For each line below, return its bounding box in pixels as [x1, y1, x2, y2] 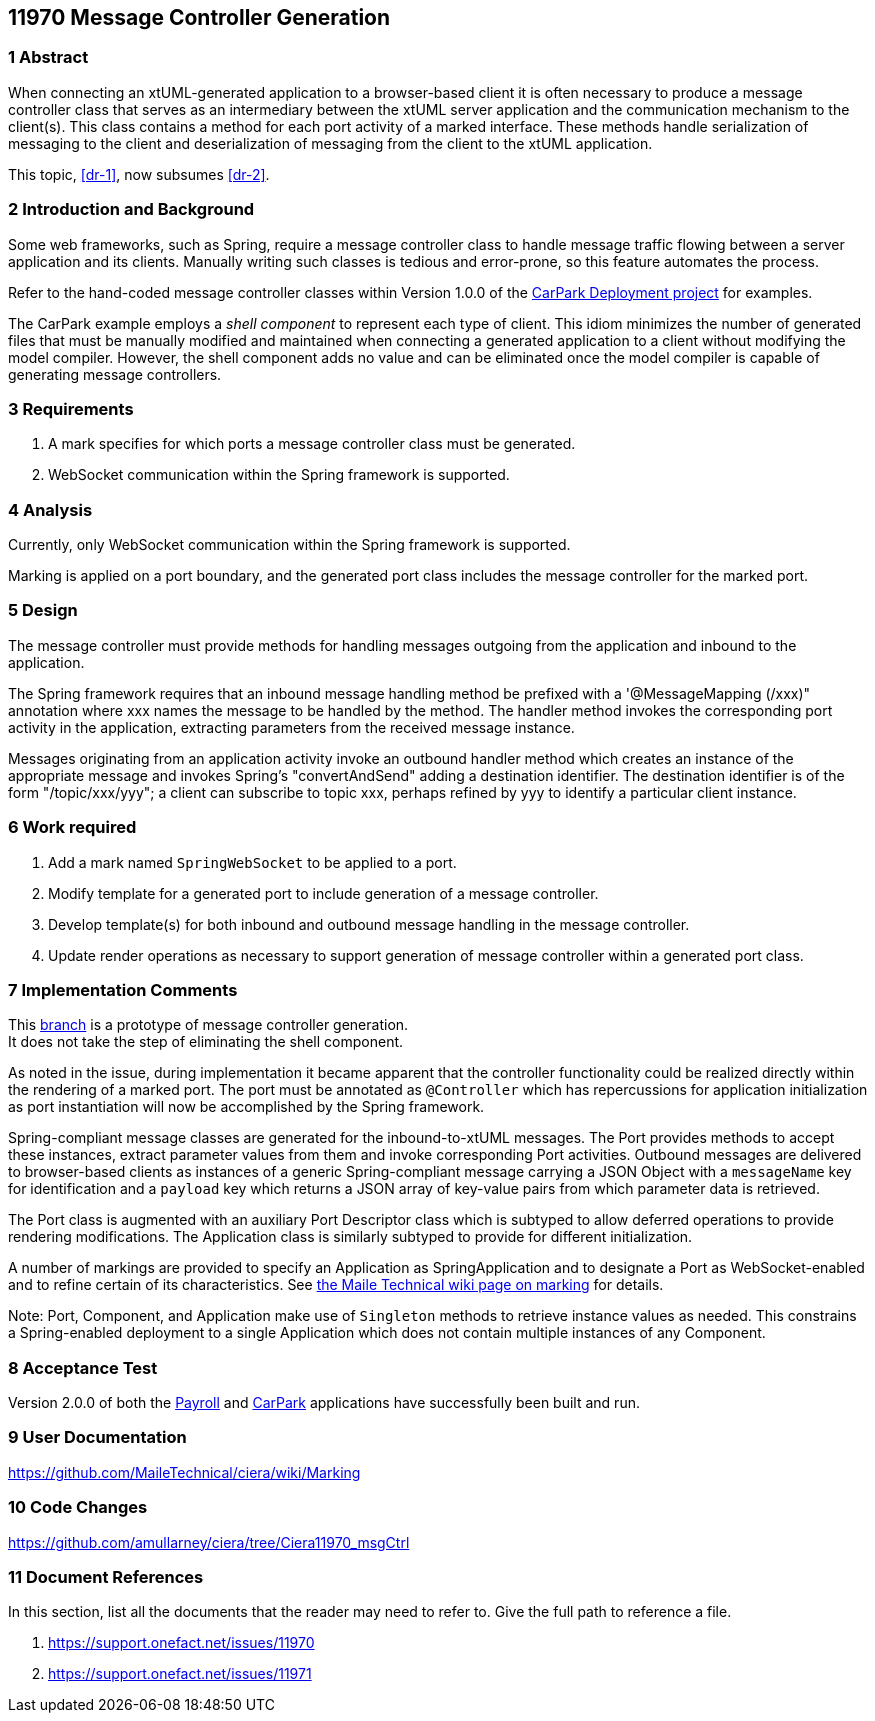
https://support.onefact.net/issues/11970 [48, 1634, 315, 1652]
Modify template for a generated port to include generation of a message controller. [48, 884, 599, 902]
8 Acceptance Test [8, 1357, 158, 1378]
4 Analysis [8, 499, 93, 520]
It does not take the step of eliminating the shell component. [8, 1033, 404, 1051]
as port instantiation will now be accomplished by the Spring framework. [8, 1098, 485, 1116]
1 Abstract [8, 47, 89, 68]
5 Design [8, 600, 78, 621]
